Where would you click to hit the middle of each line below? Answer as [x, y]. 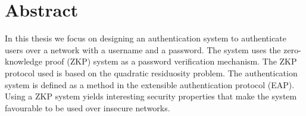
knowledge [24, 61]
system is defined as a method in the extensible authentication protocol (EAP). [150, 84]
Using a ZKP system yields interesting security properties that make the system [151, 96]
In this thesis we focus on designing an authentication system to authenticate [146, 38]
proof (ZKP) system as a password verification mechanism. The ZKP [171, 61]
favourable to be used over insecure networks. [88, 107]
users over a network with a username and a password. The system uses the [143, 49]
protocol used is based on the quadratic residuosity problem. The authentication [151, 72]
